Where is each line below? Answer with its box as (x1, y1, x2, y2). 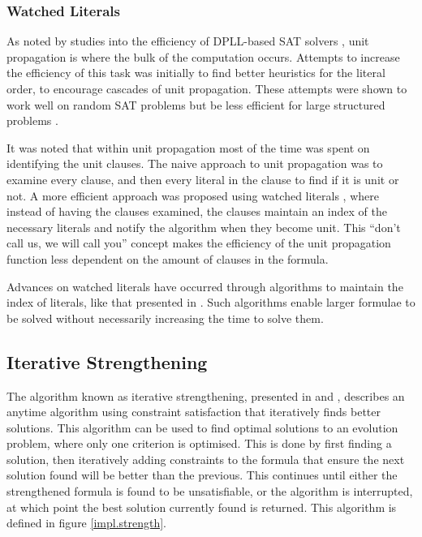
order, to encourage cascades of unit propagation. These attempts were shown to (6, 80, 407, 97)
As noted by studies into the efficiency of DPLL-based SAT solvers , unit (6, 32, 369, 49)
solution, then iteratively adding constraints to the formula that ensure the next (6, 450, 405, 467)
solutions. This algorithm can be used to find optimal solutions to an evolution (6, 419, 398, 436)
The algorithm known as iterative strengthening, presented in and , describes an (6, 387, 405, 404)
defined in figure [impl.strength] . (6, 514, 167, 531)
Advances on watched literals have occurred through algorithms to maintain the (6, 277, 403, 294)
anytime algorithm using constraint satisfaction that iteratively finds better (6, 403, 381, 420)
